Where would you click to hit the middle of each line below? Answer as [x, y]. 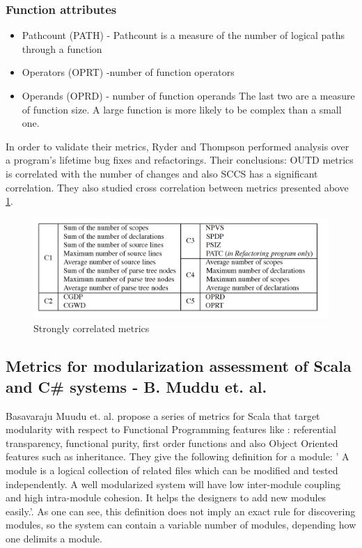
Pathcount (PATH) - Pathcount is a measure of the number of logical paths [183, 35]
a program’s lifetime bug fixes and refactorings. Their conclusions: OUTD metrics [180, 160]
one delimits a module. [54, 538]
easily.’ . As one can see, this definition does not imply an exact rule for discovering [181, 511]
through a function [62, 48]
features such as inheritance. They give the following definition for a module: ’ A [178, 456]
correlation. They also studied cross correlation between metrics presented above [177, 187]
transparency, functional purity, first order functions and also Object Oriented [172, 443]
